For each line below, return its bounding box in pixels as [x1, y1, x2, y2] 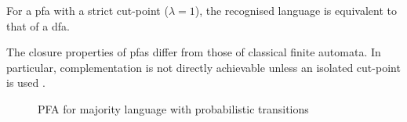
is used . [6, 74, 45, 91]
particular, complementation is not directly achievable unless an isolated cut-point [6, 59, 401, 75]
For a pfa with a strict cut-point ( [6, 2, 169, 18]
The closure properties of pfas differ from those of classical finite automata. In [6, 44, 381, 60]
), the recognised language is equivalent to [194, 2, 397, 18]
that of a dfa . [6, 17, 70, 34]
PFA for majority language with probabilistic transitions [38, 100, 309, 117]
